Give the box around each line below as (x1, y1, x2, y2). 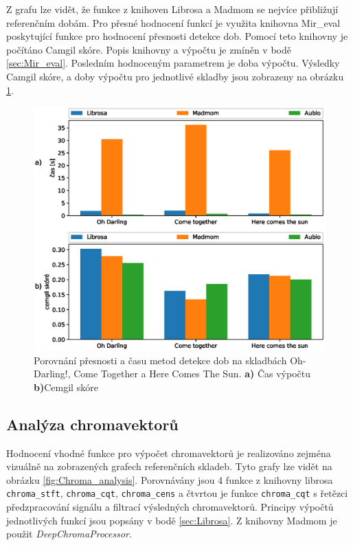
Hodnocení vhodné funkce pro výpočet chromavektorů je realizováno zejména (6, 445, 331, 460)
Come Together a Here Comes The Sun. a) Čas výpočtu (73, 366, 311, 381)
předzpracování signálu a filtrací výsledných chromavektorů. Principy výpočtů (6, 500, 334, 514)
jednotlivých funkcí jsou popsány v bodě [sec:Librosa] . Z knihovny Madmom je (6, 513, 337, 527)
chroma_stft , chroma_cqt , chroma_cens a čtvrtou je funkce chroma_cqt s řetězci (6, 486, 348, 500)
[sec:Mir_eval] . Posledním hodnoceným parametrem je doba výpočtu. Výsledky (6, 56, 340, 70)
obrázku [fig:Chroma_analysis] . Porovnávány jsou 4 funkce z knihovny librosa (6, 472, 333, 487)
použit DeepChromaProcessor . (6, 526, 132, 541)
